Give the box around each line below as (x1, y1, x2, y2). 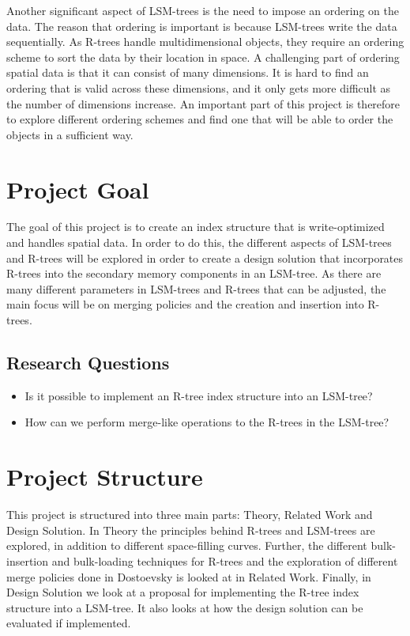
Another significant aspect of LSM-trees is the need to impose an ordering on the (6, 2, 399, 18)
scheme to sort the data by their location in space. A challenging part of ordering (6, 48, 400, 65)
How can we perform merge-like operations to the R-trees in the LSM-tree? (24, 414, 389, 430)
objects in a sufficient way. (6, 126, 134, 142)
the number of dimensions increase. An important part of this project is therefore (6, 95, 401, 112)
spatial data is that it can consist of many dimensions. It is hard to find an (6, 64, 369, 81)
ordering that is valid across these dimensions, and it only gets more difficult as (6, 79, 391, 96)
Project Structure (6, 460, 203, 493)
